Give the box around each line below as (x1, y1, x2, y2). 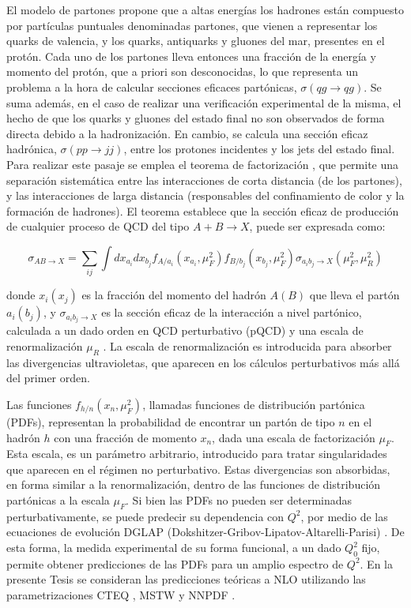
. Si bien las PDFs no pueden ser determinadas (126, 492, 353, 509)
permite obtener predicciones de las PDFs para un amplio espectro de (6, 555, 344, 572)
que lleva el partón (309, 287, 400, 303)
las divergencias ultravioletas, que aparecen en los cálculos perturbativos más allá (6, 354, 400, 370)
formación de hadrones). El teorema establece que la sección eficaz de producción (6, 202, 399, 219)
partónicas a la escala (6, 492, 110, 509)
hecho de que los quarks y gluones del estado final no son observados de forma (6, 110, 385, 126)
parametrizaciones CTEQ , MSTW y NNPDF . (6, 587, 236, 603)
